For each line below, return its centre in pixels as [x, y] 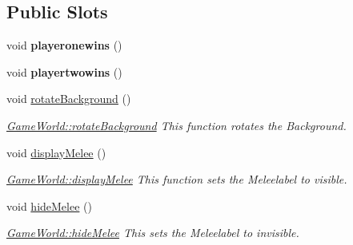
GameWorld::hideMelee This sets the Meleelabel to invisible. [153, 233]
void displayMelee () [56, 152]
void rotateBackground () [69, 99]
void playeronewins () [64, 45]
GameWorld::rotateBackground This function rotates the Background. [176, 125]
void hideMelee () [49, 205]
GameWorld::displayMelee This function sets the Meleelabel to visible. [177, 179]
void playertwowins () [64, 71]
